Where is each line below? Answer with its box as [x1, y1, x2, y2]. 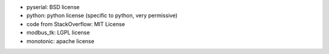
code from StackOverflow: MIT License [26, 20, 125, 27]
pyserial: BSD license [26, 4, 80, 10]
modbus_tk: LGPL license [26, 29, 90, 36]
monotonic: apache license [26, 37, 94, 45]
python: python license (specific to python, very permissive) [26, 12, 178, 19]
